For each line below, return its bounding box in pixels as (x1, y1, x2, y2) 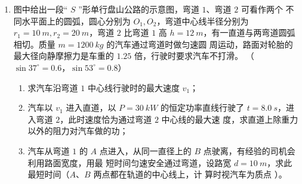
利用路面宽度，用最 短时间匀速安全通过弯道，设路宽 (27, 156, 232, 169)
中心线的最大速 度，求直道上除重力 (161, 113, 298, 125)
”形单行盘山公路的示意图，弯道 (78, 3, 199, 15)
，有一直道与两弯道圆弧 (203, 26, 295, 39)
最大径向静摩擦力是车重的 (13, 49, 114, 62)
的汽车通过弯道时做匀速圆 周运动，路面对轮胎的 (106, 38, 293, 50)
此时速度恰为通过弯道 (68, 113, 152, 125)
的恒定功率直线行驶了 (161, 101, 245, 114)
